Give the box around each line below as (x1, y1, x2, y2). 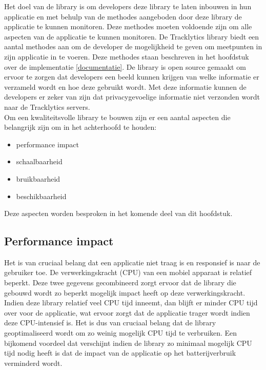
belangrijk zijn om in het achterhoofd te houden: (4, 122, 157, 132)
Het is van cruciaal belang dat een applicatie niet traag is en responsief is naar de (4, 257, 260, 267)
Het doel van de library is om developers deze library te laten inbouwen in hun (4, 1, 252, 11)
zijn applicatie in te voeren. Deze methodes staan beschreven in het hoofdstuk (4, 51, 249, 62)
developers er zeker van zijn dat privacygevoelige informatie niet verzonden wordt (4, 91, 260, 102)
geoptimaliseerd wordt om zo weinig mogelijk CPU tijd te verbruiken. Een (4, 327, 237, 338)
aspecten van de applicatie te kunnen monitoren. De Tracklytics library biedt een (4, 31, 259, 42)
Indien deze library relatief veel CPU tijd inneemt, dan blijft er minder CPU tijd (4, 297, 258, 308)
